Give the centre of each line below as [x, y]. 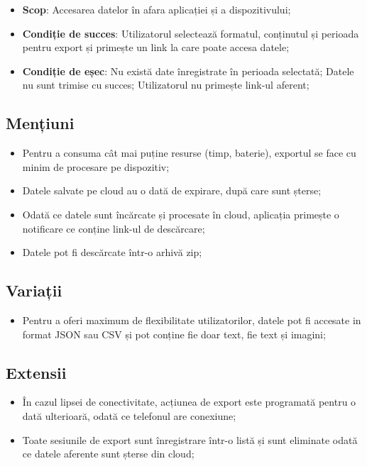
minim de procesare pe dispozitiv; [96, 166]
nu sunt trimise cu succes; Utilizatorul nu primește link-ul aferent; [166, 85]
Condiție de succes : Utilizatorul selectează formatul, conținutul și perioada [191, 33]
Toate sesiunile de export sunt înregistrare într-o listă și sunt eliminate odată [190, 439]
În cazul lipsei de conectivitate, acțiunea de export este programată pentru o [189, 402]
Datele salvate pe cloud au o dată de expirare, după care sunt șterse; [172, 190]
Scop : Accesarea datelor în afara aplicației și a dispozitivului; [157, 9]
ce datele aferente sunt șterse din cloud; [108, 454]
